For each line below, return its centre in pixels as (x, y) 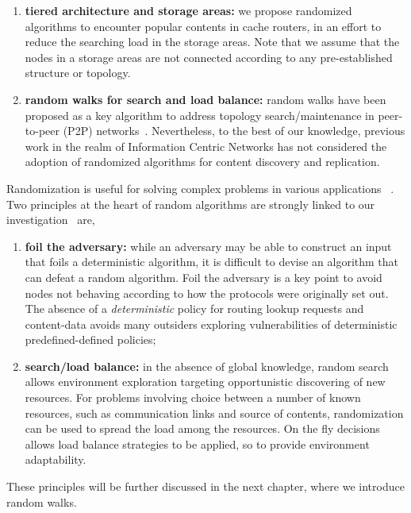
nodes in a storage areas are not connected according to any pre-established (209, 57)
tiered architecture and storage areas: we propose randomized (188, 10)
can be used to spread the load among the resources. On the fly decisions (202, 428)
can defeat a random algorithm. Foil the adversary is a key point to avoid (204, 277)
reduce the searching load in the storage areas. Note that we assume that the (212, 42)
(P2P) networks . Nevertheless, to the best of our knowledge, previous (234, 131)
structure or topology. (78, 73)
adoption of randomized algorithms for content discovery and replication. (202, 162)
